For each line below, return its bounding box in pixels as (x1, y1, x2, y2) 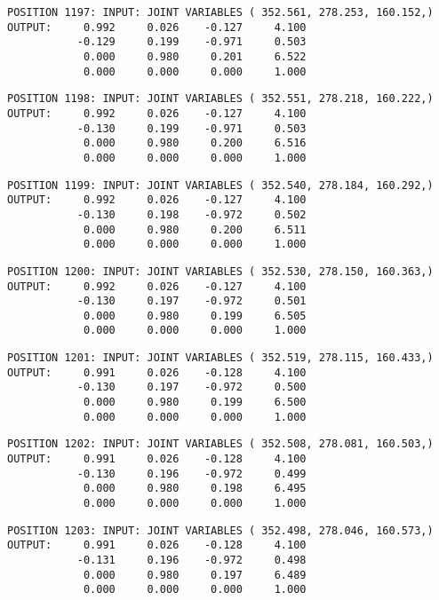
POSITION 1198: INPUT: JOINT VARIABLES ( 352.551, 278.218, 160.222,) (7, 92, 434, 106)
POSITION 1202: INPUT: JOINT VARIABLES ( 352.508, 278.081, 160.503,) (7, 438, 434, 451)
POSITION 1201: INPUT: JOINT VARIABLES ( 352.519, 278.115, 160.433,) (7, 351, 434, 365)
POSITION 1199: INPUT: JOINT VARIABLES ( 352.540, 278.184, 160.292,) (7, 178, 434, 192)
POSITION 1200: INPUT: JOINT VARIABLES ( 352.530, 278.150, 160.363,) (7, 264, 434, 278)
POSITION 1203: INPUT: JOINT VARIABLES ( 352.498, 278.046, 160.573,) (7, 524, 434, 537)
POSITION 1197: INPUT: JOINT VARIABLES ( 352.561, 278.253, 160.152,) (7, 6, 434, 19)
